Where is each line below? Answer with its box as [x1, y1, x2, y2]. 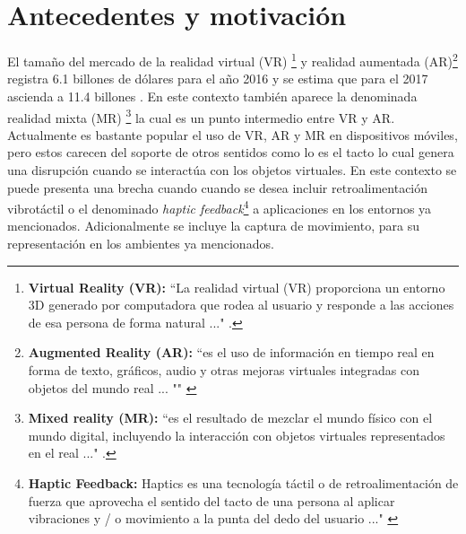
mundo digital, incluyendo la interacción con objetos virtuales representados [28, 425, 445, 444]
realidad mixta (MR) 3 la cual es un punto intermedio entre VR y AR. [7, 105, 395, 127]
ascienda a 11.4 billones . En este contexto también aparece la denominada [7, 86, 418, 105]
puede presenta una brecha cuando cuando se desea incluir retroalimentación [7, 178, 428, 197]
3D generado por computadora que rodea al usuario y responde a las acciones [28, 295, 454, 314]
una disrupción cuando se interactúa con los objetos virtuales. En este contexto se [7, 161, 457, 179]
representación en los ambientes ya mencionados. [7, 234, 274, 253]
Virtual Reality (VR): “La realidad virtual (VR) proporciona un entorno [28, 277, 445, 296]
